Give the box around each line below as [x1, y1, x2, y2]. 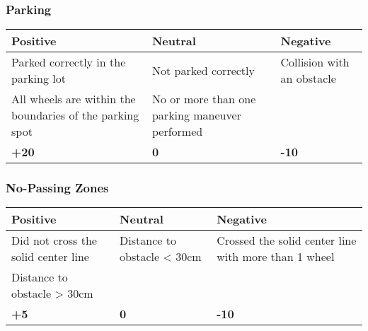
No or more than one [151, 91, 256, 108]
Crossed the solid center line [217, 232, 357, 249]
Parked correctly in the [11, 54, 126, 71]
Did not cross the [11, 232, 97, 249]
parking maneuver [151, 107, 241, 124]
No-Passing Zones [6, 179, 109, 197]
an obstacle [280, 70, 336, 87]
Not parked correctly [151, 62, 255, 79]
